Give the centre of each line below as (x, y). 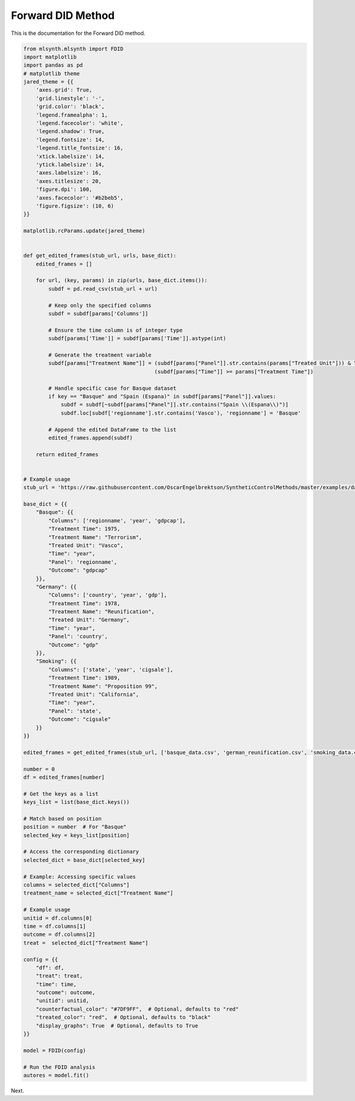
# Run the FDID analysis (59, 1067)
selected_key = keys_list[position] (77, 835)
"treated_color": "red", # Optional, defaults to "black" (123, 1017)
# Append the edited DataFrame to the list (112, 430)
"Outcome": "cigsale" (80, 719)
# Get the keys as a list (61, 794)
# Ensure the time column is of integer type (115, 330)
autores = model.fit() (56, 1075)
